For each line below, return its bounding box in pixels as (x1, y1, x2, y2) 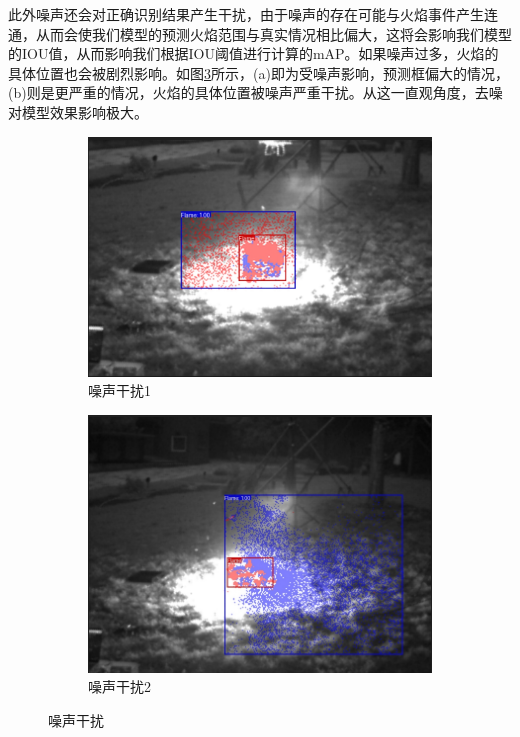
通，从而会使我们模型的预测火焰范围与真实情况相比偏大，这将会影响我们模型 (8, 23, 512, 44)
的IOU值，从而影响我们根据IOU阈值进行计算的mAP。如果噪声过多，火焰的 (8, 43, 499, 64)
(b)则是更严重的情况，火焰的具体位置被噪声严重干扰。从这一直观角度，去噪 (8, 82, 503, 103)
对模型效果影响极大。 (8, 101, 148, 122)
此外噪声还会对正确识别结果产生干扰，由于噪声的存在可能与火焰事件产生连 (8, 4, 498, 24)
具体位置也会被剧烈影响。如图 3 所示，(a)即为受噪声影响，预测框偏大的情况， (8, 62, 509, 83)
